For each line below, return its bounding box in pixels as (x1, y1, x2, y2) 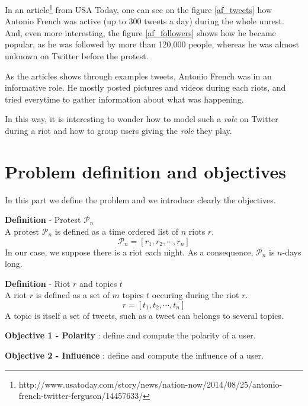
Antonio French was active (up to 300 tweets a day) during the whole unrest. (5, 15, 284, 27)
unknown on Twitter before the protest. (5, 50, 149, 62)
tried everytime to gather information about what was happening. (5, 92, 244, 105)
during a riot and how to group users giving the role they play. (5, 124, 232, 136)
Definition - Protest (5, 213, 81, 226)
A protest (5, 225, 40, 237)
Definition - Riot (5, 277, 70, 289)
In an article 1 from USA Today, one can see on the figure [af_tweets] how (5, 2, 272, 15)
